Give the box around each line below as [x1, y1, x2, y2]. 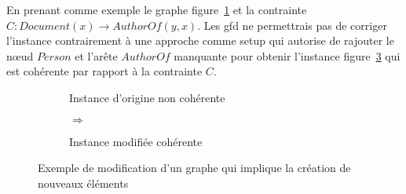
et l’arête [75, 47, 118, 64]
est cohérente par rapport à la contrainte [6, 63, 203, 79]
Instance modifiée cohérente [69, 133, 203, 149]
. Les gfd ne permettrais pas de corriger [197, 16, 387, 33]
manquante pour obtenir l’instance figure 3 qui [174, 47, 401, 64]
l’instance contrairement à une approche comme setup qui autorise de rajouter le [6, 32, 394, 49]
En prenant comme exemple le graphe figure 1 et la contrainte [6, 2, 307, 17]
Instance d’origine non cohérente [69, 89, 225, 105]
